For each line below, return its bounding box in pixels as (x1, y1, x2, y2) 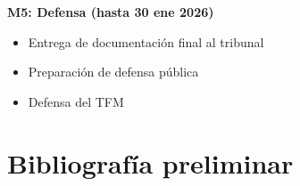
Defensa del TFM (28, 92, 124, 110)
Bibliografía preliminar (7, 144, 294, 181)
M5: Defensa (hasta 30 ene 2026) (7, 3, 214, 20)
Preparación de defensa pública (28, 62, 199, 81)
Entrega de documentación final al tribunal (28, 32, 264, 51)
